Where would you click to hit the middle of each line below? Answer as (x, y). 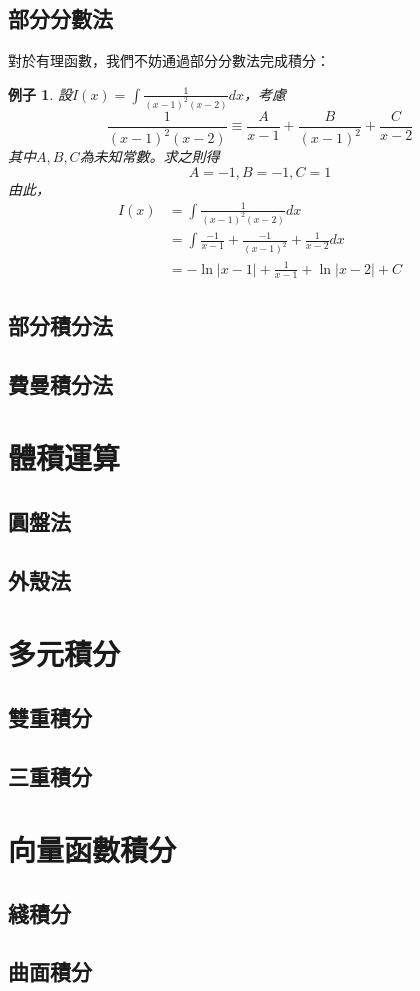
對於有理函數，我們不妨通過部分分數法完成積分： (169, 60)
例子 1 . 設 (40, 93)
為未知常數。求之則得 (149, 156)
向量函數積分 (92, 849)
